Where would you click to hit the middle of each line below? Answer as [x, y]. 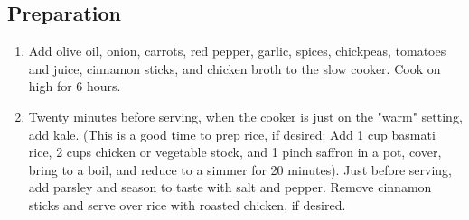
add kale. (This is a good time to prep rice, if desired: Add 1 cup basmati [232, 134]
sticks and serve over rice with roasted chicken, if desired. [187, 204]
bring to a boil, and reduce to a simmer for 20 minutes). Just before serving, [240, 169]
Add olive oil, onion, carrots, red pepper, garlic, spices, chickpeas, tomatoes [237, 51]
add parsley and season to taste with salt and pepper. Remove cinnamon [230, 187]
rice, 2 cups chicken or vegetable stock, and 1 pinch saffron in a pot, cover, [235, 152]
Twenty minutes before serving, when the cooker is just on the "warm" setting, [245, 116]
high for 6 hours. [75, 86]
